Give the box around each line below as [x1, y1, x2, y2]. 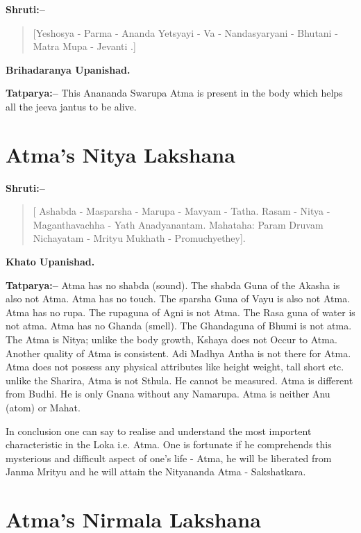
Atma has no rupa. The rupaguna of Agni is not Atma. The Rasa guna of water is [6, 304, 355, 319]
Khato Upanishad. [6, 254, 95, 269]
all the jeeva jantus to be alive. [6, 99, 137, 113]
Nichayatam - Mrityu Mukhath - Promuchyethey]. [33, 231, 246, 245]
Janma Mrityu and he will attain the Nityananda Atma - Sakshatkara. [6, 464, 306, 479]
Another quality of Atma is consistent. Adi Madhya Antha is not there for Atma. [6, 345, 351, 360]
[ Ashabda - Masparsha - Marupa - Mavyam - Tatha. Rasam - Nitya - [33, 204, 330, 218]
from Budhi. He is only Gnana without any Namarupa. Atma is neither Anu [6, 386, 330, 401]
